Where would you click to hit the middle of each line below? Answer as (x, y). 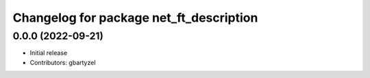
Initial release (49, 53)
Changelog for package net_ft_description (135, 18)
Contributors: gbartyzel (63, 62)
